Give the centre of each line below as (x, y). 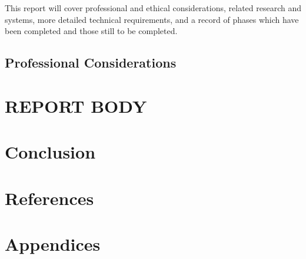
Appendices (53, 243)
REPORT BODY (76, 105)
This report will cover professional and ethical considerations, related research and (153, 8)
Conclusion (50, 152)
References (49, 198)
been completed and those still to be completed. (91, 31)
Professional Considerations (91, 63)
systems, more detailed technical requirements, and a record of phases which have (152, 19)
